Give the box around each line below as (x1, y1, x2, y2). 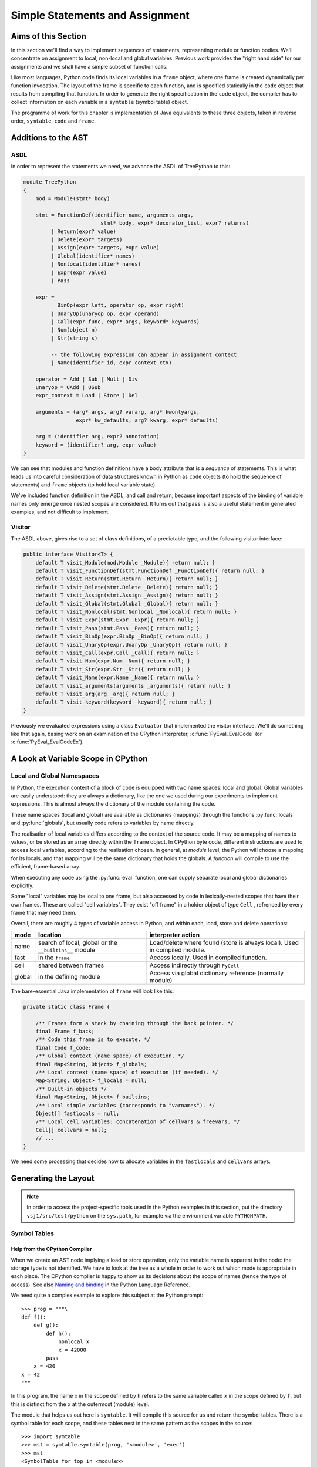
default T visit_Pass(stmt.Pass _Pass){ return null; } (35, 625, 200, 631)
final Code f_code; (35, 1045, 92, 1051)
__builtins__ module (38, 945, 95, 954)
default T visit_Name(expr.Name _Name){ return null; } (35, 674, 200, 681)
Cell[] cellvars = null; (35, 1127, 107, 1133)
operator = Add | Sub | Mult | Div (35, 376, 138, 383)
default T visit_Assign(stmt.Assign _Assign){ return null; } (35, 592, 218, 599)
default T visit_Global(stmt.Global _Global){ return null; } (35, 600, 218, 607)
